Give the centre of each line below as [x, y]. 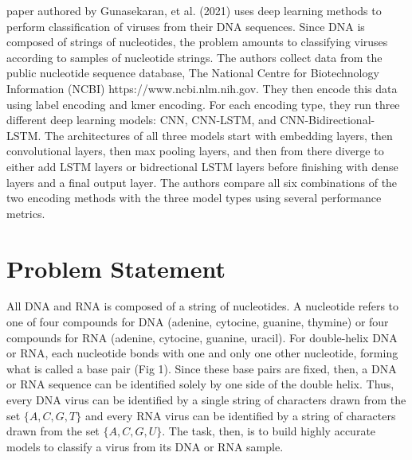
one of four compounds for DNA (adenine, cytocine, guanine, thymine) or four [198, 322]
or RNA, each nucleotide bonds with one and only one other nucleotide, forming [202, 353]
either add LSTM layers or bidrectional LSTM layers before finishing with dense [202, 166]
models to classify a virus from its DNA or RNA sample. [145, 446]
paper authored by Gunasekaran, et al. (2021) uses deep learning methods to [194, 10]
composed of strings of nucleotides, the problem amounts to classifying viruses [197, 42]
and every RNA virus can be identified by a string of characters [240, 415]
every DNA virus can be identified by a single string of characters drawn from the [206, 400]
